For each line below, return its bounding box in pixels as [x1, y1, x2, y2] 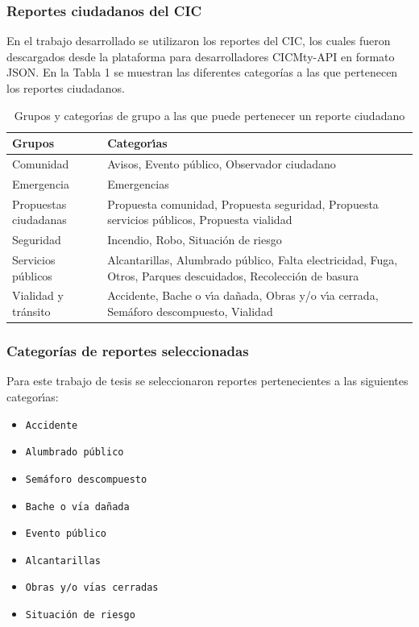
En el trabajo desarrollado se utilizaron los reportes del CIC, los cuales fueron [6, 32, 391, 49]
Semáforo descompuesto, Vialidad [107, 303, 273, 320]
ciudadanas [12, 211, 67, 228]
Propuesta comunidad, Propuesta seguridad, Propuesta [107, 195, 379, 212]
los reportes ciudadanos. [6, 80, 125, 96]
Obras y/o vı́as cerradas [25, 582, 159, 594]
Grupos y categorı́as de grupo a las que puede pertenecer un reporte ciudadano [14, 106, 405, 123]
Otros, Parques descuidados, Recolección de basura [107, 267, 359, 284]
